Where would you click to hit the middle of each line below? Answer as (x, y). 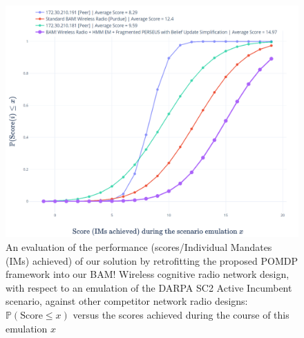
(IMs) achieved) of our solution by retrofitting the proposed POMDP (152, 260)
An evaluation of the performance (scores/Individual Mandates (139, 246)
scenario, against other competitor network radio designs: (127, 301)
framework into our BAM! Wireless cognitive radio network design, (148, 274)
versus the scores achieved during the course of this (181, 314)
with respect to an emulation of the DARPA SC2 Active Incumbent (149, 287)
